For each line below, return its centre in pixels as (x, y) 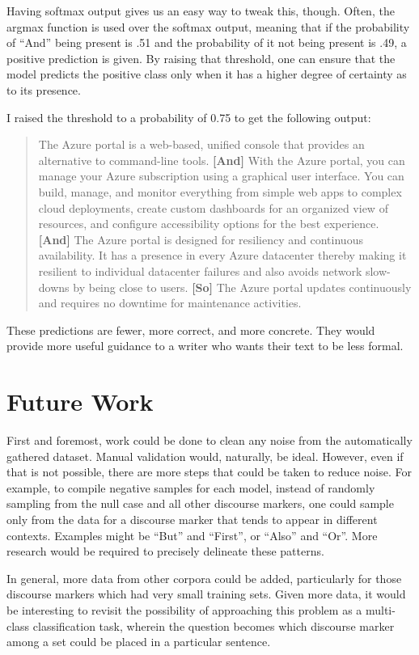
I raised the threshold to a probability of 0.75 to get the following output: (189, 117)
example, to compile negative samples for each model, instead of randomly (191, 487)
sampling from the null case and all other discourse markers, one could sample (200, 503)
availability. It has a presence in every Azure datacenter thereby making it (222, 255)
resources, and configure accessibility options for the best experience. (209, 224)
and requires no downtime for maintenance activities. (170, 303)
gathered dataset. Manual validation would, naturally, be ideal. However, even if (205, 456)
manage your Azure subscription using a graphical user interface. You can (221, 176)
